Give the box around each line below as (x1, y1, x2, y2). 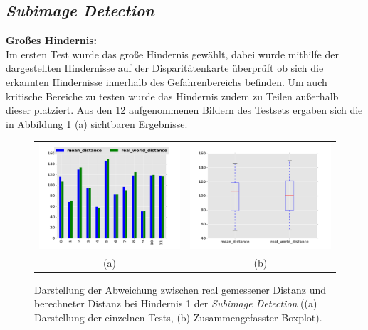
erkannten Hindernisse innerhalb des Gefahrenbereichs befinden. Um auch (6, 74, 327, 89)
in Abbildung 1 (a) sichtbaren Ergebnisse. (6, 116, 188, 131)
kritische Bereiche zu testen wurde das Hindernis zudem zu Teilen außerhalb (6, 88, 339, 103)
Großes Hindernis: (6, 33, 98, 48)
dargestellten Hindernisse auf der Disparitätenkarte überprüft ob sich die (6, 60, 324, 75)
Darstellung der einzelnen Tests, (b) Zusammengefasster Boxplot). (34, 309, 322, 324)
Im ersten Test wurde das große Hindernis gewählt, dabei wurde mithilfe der (6, 46, 339, 61)
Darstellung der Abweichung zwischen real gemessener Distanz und (34, 282, 327, 297)
